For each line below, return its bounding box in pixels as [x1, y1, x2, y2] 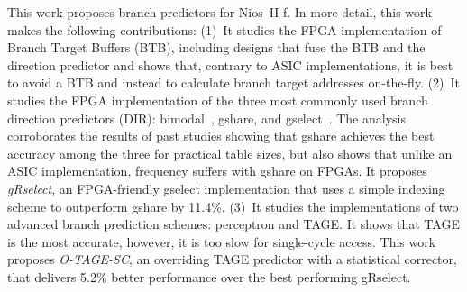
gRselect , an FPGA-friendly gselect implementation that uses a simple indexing [7, 178, 445, 197]
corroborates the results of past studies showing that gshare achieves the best [7, 126, 435, 145]
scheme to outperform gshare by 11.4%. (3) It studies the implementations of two [7, 196, 459, 215]
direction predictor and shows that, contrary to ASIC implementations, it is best [7, 55, 453, 74]
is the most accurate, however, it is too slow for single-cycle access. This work [7, 232, 436, 251]
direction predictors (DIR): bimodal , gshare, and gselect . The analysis [7, 108, 406, 127]
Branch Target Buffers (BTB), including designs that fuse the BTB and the [7, 38, 426, 57]
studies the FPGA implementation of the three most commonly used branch [7, 90, 428, 109]
